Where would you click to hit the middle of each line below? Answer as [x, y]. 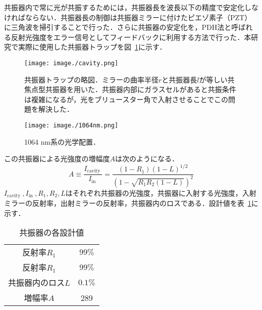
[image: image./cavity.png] [71, 63]
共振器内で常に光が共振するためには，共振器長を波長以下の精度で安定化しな [131, 7]
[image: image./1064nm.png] [71, 125]
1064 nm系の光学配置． [62, 141]
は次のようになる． [147, 159]
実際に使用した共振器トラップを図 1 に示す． [92, 47]
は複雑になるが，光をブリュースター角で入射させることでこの [126, 99]
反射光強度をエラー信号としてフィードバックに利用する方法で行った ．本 [131, 37]
